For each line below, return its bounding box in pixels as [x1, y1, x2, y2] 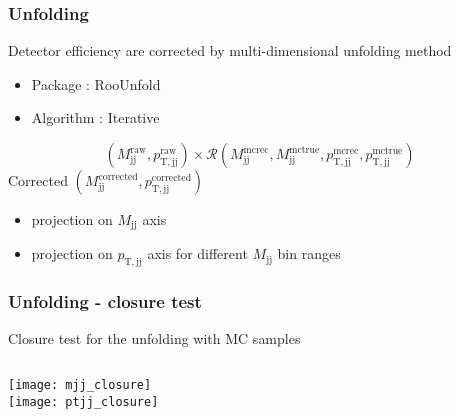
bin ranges [277, 243, 341, 264]
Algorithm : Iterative [31, 107, 160, 128]
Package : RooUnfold [31, 73, 161, 94]
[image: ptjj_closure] [8, 394, 159, 409]
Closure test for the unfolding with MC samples [8, 328, 301, 349]
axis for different [147, 243, 248, 264]
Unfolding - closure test [8, 289, 202, 314]
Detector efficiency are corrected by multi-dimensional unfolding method [8, 40, 452, 61]
